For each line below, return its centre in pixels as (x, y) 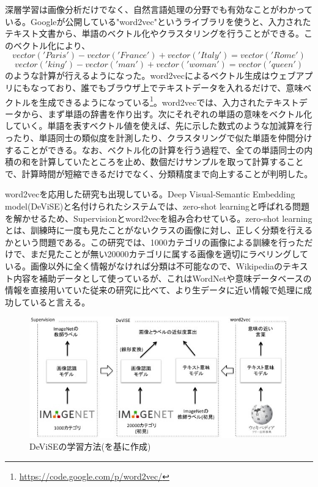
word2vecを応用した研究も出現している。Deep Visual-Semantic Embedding (150, 194)
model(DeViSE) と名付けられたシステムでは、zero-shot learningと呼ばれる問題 (157, 206)
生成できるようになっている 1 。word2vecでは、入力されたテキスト (169, 101)
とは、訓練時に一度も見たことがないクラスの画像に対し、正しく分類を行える (159, 230)
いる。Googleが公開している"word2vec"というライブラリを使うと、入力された (158, 21)
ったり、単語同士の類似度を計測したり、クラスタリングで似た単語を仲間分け (159, 137)
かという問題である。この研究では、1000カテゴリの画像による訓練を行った (155, 242)
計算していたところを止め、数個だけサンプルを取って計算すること (171, 162)
